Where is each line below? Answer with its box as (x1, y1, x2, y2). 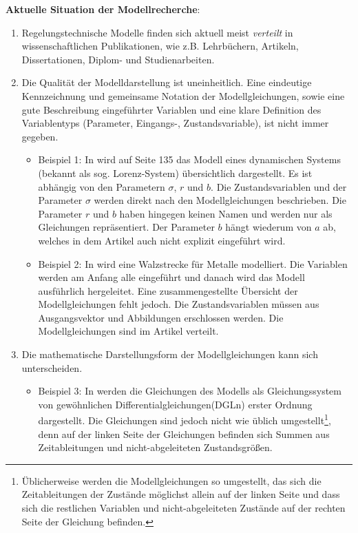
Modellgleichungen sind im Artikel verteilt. (38, 324, 219, 338)
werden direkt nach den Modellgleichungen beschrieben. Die (94, 193, 346, 207)
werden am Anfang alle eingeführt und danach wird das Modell (38, 270, 305, 284)
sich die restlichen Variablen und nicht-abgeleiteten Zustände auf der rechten (21, 501, 346, 515)
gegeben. (21, 129, 59, 143)
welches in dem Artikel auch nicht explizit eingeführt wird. (38, 233, 286, 247)
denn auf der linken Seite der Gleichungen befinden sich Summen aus (38, 426, 330, 441)
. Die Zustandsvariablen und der (211, 179, 347, 194)
